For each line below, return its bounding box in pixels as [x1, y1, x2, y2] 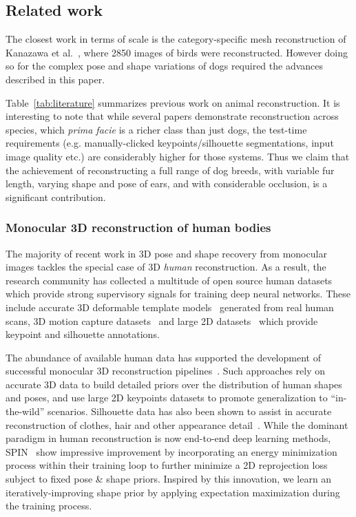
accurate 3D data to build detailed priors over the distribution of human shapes [6, 377, 342, 391]
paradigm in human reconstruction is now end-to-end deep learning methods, [6, 431, 331, 445]
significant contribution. [6, 189, 106, 204]
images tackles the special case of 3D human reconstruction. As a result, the [6, 260, 326, 274]
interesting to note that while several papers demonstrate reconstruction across [6, 109, 339, 123]
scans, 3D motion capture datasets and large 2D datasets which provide [6, 313, 318, 328]
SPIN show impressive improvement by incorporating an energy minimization [6, 444, 337, 458]
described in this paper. [6, 72, 105, 86]
